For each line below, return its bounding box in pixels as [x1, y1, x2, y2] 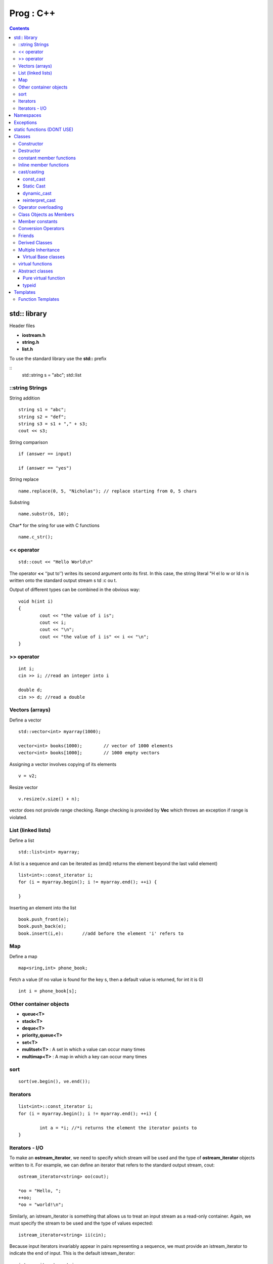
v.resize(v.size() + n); [18, 796, 80, 801]
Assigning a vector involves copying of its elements [9, 761, 117, 767]
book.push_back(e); [18, 923, 67, 929]
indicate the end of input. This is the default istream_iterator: [9, 1250, 135, 1256]
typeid [23, 282, 36, 288]
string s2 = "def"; [18, 414, 67, 420]
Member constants [18, 218, 58, 224]
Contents [9, 25, 30, 31]
